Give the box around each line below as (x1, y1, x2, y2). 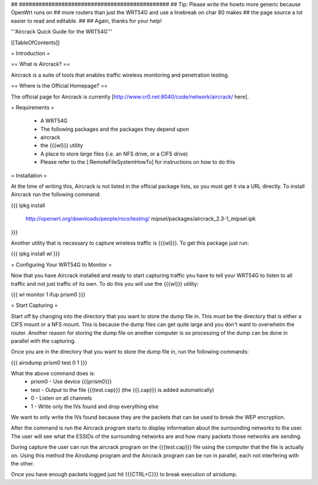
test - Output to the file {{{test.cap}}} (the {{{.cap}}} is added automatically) (31, 386, 214, 393)
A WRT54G (40, 117, 68, 124)
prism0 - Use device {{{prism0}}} (31, 378, 112, 385)
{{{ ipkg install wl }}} (11, 250, 60, 258)
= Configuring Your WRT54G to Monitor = (11, 261, 112, 268)
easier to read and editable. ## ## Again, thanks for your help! (11, 17, 162, 24)
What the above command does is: (11, 370, 95, 377)
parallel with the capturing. (11, 337, 76, 344)
